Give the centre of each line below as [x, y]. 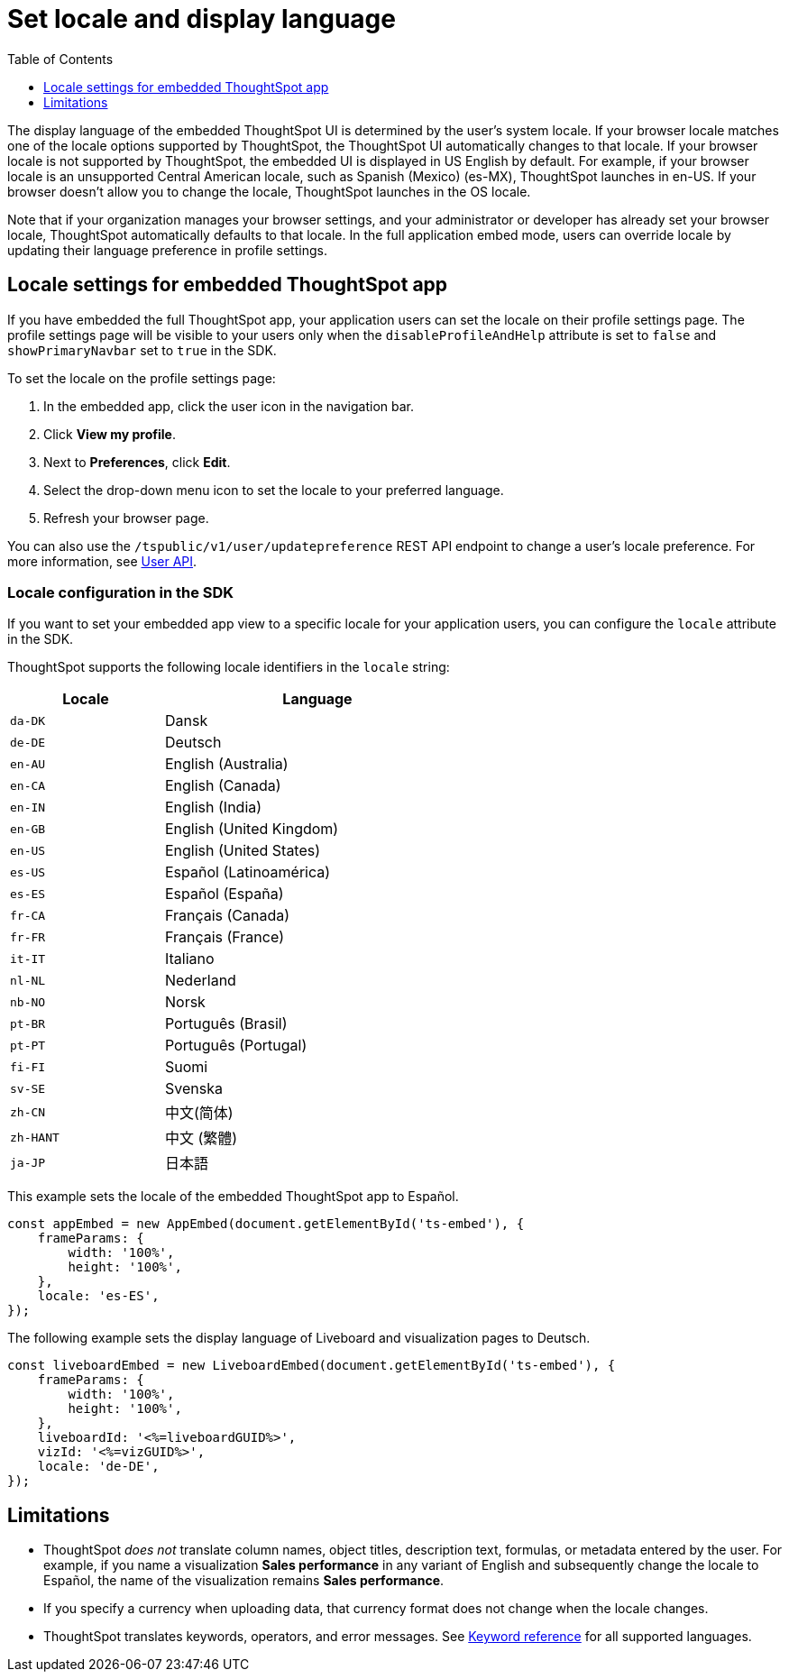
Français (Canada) [227, 916]
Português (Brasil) [226, 1024]
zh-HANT [35, 1137]
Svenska [193, 1089]
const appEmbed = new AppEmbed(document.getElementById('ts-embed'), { [266, 1224]
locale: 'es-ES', [98, 1296]
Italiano [189, 959]
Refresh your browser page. [126, 518]
